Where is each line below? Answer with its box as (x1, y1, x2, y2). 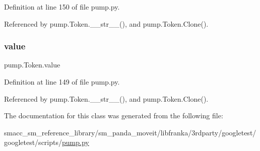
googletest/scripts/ (4, 137, 62, 147)
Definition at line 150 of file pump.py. (4, 2, 120, 12)
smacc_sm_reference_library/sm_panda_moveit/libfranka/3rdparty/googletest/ (4, 127, 256, 137)
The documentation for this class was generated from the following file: (4, 110, 223, 121)
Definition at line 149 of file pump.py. (4, 77, 120, 87)
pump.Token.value (4, 59, 60, 70)
